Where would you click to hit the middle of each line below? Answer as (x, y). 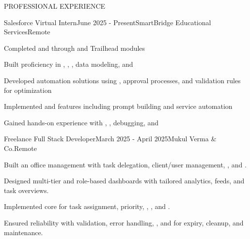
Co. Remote (20, 148)
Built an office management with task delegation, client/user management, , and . (125, 164)
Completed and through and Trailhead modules (75, 48)
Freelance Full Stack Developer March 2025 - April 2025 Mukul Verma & (110, 139)
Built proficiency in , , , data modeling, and (69, 64)
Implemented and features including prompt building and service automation (118, 106)
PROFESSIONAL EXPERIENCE (55, 6)
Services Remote (27, 32)
